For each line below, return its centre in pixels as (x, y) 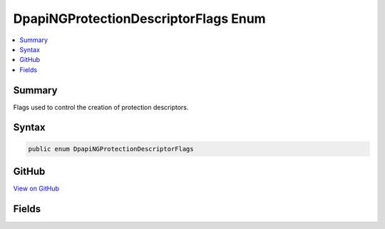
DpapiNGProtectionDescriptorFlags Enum (140, 19)
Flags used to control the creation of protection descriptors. (101, 107)
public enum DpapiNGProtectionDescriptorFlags (111, 149)
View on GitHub (36, 188)
